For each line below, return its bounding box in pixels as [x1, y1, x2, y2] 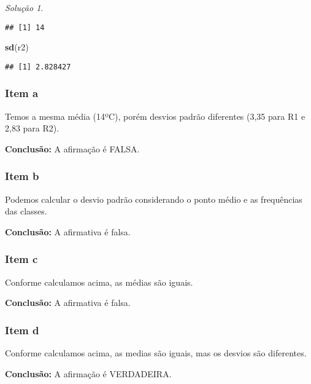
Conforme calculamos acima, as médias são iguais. [5, 275, 193, 288]
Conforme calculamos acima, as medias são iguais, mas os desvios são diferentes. [5, 347, 307, 359]
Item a [5, 85, 39, 101]
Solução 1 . [5, 1, 44, 14]
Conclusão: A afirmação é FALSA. [5, 142, 140, 155]
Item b [5, 168, 39, 184]
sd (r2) [5, 41, 29, 53]
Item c [5, 251, 38, 267]
